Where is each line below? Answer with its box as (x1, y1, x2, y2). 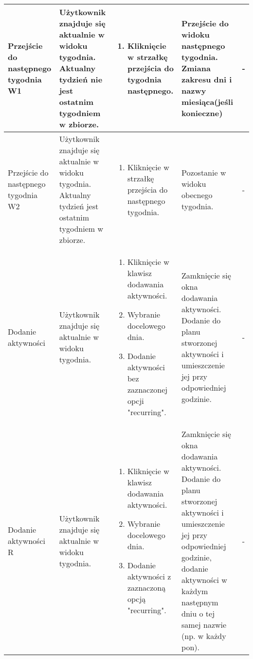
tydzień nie (59, 74, 103, 85)
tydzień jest (59, 200, 99, 212)
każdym (181, 585, 208, 597)
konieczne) (181, 107, 223, 119)
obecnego (181, 189, 213, 200)
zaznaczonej (127, 384, 168, 395)
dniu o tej (181, 608, 215, 619)
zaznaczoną (127, 582, 166, 593)
